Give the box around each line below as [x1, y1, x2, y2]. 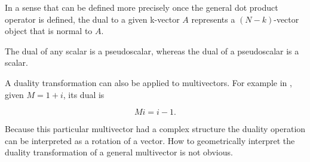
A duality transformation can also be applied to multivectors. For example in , [5, 76, 292, 88]
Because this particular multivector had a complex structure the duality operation [5, 123, 306, 135]
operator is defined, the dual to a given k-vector [5, 13, 180, 25]
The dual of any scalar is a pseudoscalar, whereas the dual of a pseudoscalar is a [5, 44, 299, 57]
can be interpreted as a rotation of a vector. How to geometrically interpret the [5, 134, 295, 146]
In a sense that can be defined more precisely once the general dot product [5, 1, 278, 13]
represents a [191, 13, 235, 25]
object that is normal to [5, 25, 93, 37]
